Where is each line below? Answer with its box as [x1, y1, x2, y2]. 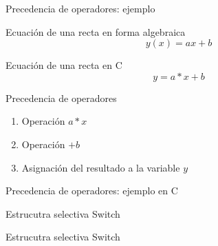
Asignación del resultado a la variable [21, 160, 180, 174]
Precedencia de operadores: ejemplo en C [6, 183, 178, 198]
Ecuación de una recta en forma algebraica [6, 24, 186, 39]
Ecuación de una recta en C [6, 58, 122, 72]
